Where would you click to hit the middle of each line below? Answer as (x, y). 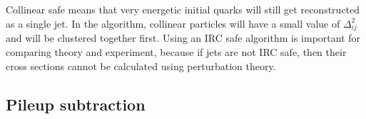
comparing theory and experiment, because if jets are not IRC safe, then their (176, 51)
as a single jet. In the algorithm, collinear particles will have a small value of (173, 23)
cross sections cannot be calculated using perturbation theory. (141, 66)
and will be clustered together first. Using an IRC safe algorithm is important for (183, 38)
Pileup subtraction (76, 104)
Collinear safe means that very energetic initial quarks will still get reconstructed (183, 9)
